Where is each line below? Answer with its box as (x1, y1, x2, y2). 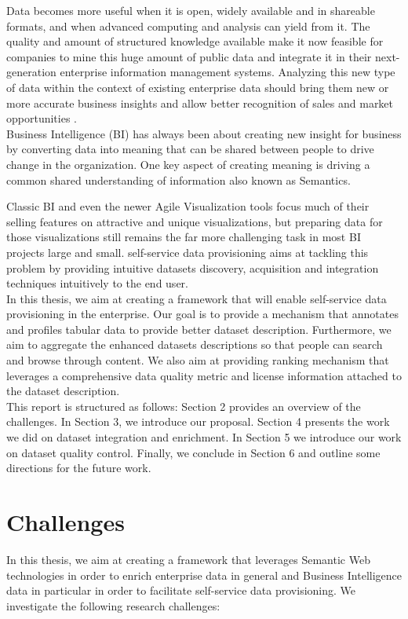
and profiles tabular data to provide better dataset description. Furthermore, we (6, 320, 392, 337)
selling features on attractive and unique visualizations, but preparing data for (6, 213, 383, 229)
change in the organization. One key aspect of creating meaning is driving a (6, 156, 370, 172)
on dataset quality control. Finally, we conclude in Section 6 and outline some (6, 444, 381, 460)
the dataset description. (6, 383, 120, 399)
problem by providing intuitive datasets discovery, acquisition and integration (6, 259, 379, 276)
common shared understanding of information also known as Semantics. (6, 171, 351, 188)
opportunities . (6, 110, 77, 126)
